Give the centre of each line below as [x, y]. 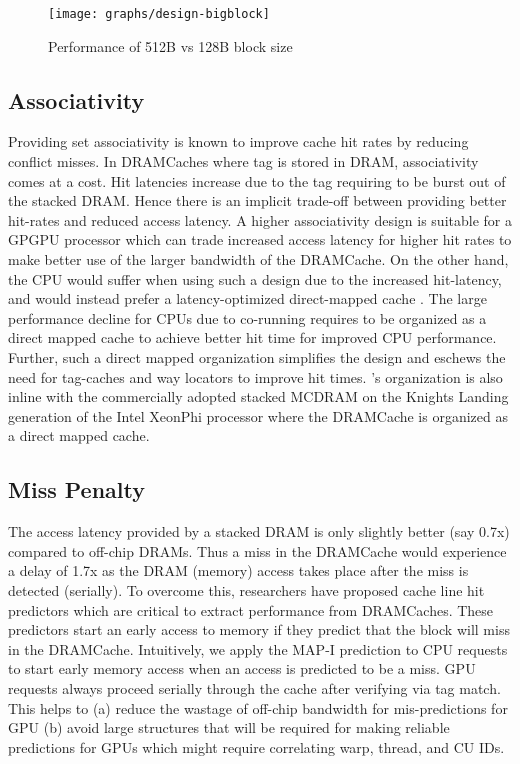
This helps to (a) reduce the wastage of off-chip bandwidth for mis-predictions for [258, 707]
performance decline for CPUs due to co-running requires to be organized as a [247, 317]
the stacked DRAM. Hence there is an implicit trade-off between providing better [257, 200]
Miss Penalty [76, 489]
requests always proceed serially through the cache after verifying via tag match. [254, 687]
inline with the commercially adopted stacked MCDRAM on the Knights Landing [258, 396]
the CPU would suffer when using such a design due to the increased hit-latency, [255, 278]
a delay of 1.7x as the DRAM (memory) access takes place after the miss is [238, 570]
